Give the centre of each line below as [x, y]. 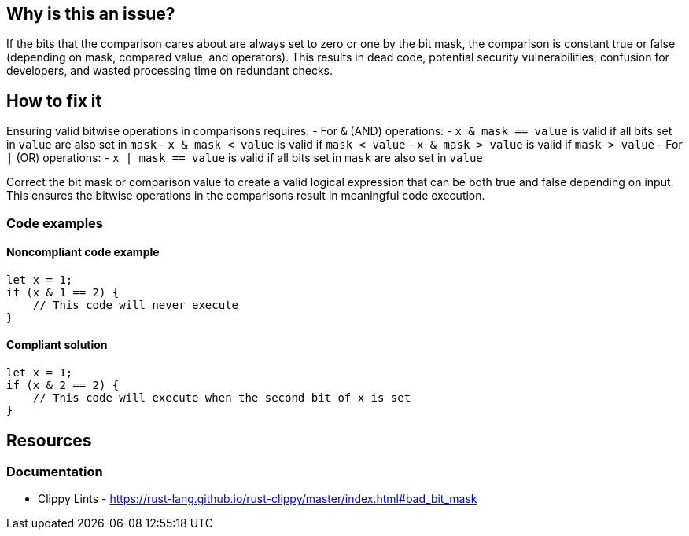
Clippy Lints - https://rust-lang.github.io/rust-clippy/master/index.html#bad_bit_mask [258, 499]
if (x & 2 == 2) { [63, 385]
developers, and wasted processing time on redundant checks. [169, 71]
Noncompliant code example [83, 252]
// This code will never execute [136, 305]
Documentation [55, 471]
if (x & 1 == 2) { [63, 292]
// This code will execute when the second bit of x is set [222, 398]
